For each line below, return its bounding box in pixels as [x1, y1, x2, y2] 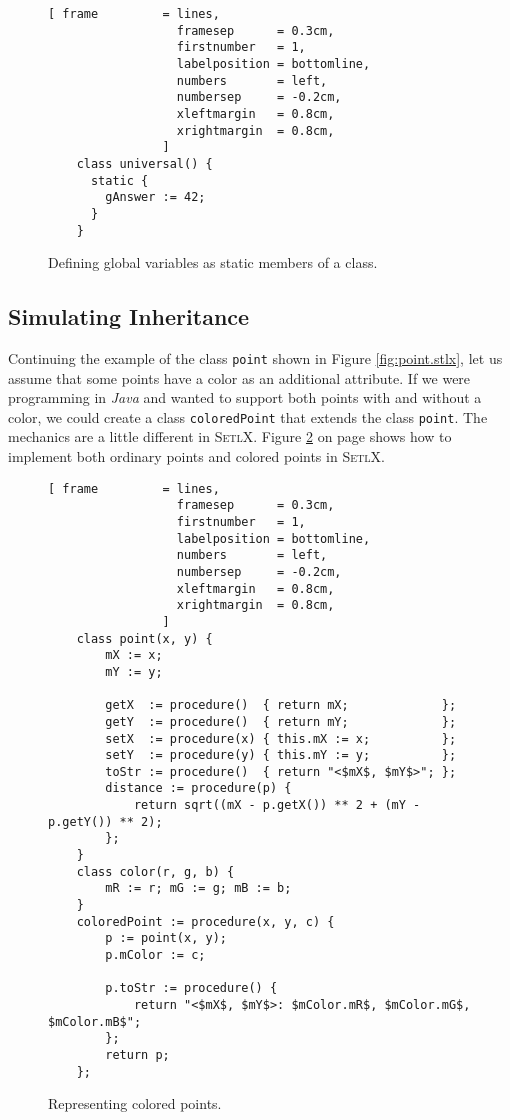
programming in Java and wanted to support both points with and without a [8, 387, 482, 408]
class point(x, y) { [76, 631, 213, 646]
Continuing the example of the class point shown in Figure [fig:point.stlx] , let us [8, 347, 503, 368]
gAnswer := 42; [105, 190, 206, 205]
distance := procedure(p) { [105, 781, 292, 796]
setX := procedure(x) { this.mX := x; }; [105, 731, 457, 746]
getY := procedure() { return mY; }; [105, 714, 457, 729]
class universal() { [76, 156, 213, 171]
